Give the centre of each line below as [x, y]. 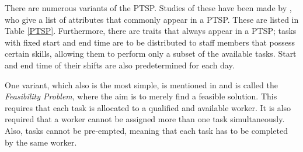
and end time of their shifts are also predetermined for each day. [120, 65]
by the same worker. [41, 142]
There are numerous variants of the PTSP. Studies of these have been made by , [148, 8]
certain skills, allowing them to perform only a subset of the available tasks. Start [151, 53]
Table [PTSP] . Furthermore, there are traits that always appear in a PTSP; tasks [151, 31]
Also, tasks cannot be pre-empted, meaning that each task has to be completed [146, 130]
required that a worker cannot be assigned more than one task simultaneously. [145, 119]
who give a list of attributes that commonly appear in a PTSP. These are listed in [152, 19]
